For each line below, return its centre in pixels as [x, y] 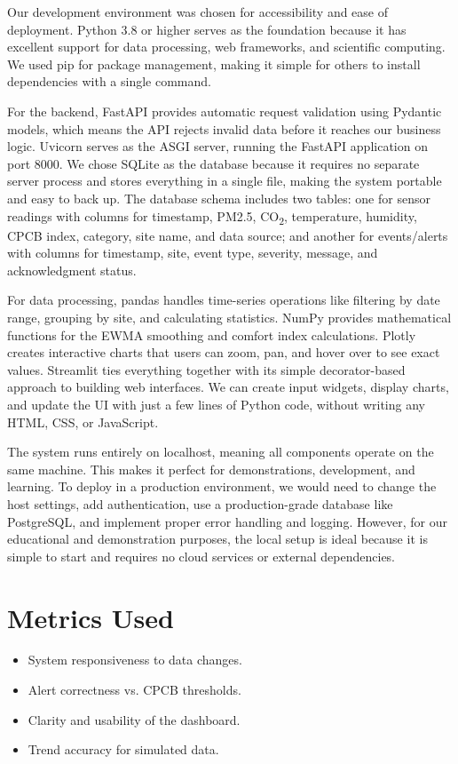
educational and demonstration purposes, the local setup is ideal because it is [217, 539]
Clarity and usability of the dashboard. [134, 719]
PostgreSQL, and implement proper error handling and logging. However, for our [227, 521]
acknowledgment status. [72, 270]
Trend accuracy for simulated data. [123, 749]
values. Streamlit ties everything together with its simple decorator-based [206, 369]
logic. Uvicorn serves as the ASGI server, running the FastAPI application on [217, 146]
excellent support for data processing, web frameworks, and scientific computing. [226, 47]
